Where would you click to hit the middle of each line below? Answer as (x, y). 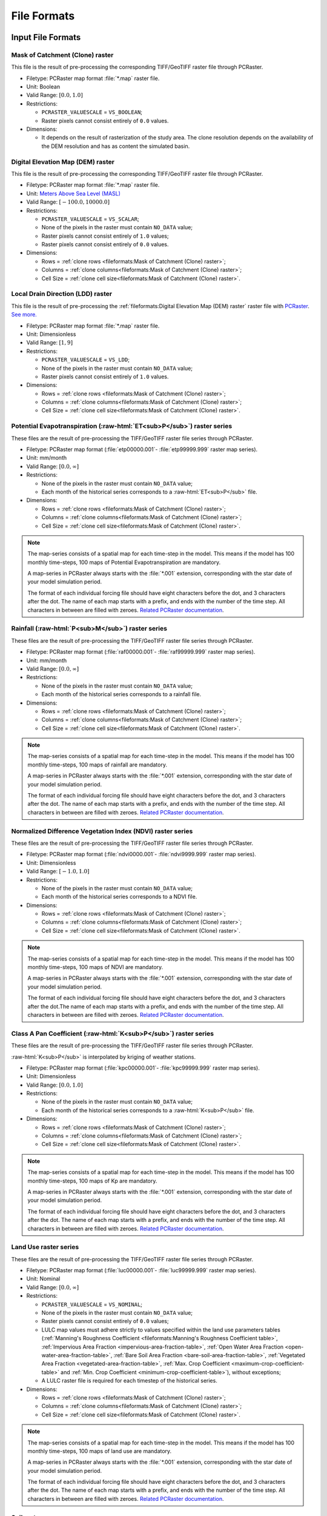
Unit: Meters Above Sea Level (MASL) (74, 193)
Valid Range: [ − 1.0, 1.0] (58, 871)
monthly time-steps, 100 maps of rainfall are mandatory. (97, 765)
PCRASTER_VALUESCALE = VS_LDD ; (86, 360)
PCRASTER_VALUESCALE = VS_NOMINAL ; (92, 1304)
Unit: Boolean (43, 87)
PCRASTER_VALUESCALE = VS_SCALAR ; (90, 219)
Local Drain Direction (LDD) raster (61, 294)
